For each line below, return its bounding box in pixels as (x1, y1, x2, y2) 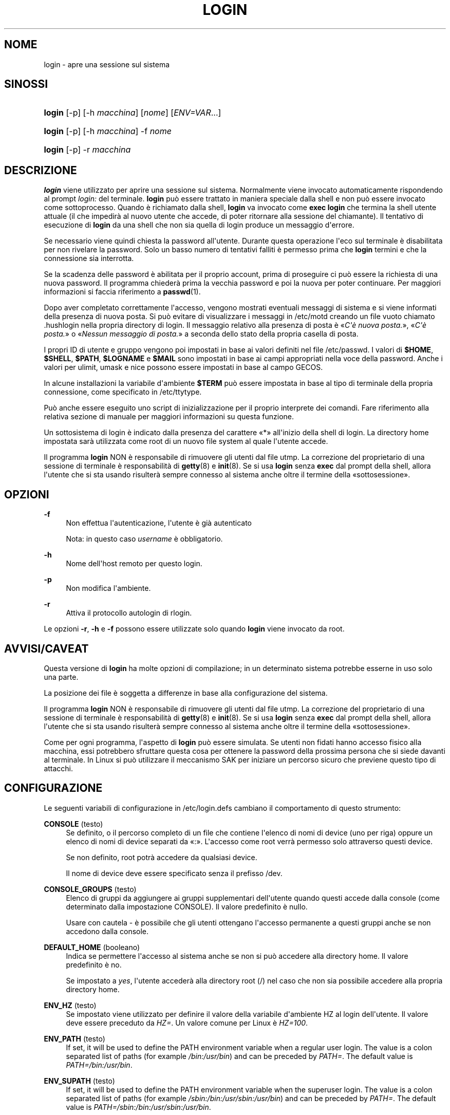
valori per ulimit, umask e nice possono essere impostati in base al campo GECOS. (44, 363, 323, 372)
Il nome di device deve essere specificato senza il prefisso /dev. (66, 868, 283, 878)
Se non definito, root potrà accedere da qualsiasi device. (66, 852, 257, 862)
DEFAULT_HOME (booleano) (44, 942, 140, 952)
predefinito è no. (66, 960, 122, 969)
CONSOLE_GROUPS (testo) (44, 884, 137, 894)
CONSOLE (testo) (44, 819, 103, 828)
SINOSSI (4, 78, 48, 91)
